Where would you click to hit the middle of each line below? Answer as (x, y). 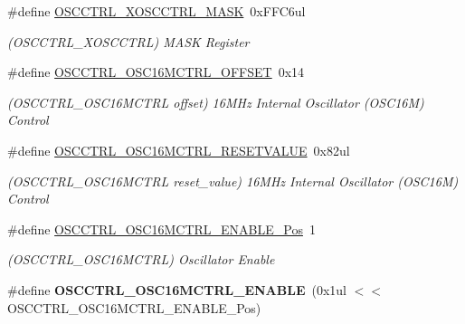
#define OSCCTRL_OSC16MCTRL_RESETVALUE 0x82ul (179, 150)
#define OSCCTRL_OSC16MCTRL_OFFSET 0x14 (156, 72)
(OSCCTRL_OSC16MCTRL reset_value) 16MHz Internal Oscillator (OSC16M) (233, 181)
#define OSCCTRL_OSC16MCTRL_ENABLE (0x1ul (177, 289)
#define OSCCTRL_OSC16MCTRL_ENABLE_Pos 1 (161, 229)
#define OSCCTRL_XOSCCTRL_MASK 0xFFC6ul (157, 11)
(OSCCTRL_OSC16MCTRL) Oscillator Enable (141, 259)
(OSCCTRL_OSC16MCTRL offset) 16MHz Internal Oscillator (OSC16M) (216, 102)
